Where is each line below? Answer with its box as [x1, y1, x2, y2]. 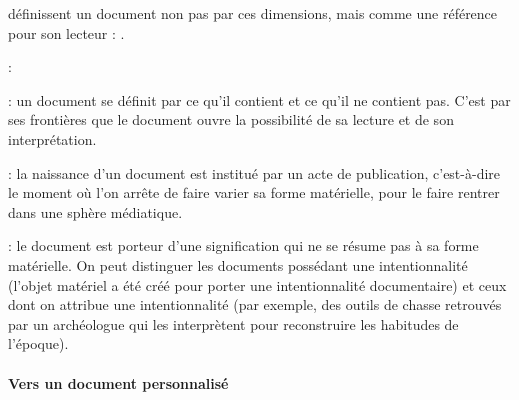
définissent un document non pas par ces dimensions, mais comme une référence [8, 3, 498, 23]
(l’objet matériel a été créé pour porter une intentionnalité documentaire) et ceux [8, 274, 507, 295]
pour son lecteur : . [8, 22, 125, 43]
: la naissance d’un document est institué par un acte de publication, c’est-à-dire [8, 162, 501, 183]
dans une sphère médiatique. [8, 201, 183, 222]
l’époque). [8, 333, 69, 354]
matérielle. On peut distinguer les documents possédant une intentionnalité [8, 254, 468, 275]
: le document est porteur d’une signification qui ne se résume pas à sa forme [8, 235, 479, 256]
